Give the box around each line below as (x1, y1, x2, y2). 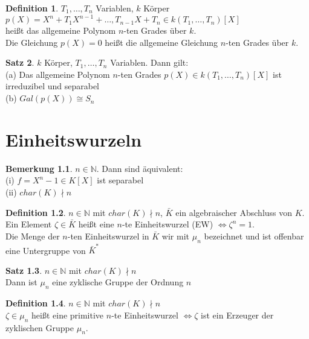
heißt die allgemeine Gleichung (105, 36, 218, 48)
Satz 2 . (5, 56, 34, 69)
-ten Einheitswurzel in (67, 229, 149, 242)
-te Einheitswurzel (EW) (122, 218, 213, 230)
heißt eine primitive (31, 308, 104, 321)
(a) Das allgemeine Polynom (5, 68, 110, 80)
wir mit (161, 229, 189, 242)
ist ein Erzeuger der (201, 308, 274, 321)
